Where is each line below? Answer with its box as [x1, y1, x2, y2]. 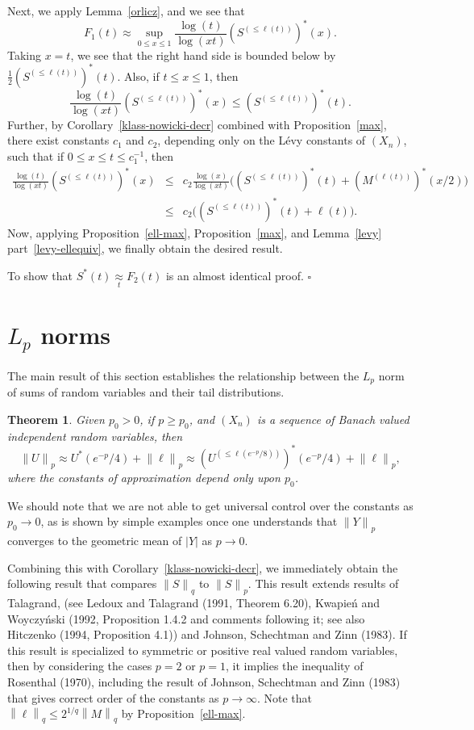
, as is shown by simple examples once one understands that [40, 513, 338, 530]
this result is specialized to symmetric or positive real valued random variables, [7, 641, 398, 658]
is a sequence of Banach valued [256, 411, 410, 428]
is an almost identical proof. [165, 266, 304, 283]
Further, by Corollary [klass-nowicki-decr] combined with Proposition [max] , [7, 115, 387, 132]
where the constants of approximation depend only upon [7, 468, 281, 485]
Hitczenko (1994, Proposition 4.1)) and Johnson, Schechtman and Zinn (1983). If [7, 626, 407, 643]
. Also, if [117, 67, 160, 84]
